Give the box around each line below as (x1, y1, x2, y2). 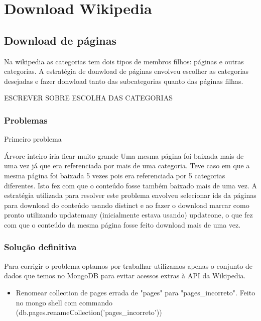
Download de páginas (4, 32, 116, 48)
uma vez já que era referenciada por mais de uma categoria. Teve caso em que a (4, 160, 250, 171)
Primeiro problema (4, 134, 62, 144)
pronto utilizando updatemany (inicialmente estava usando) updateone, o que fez (4, 209, 253, 220)
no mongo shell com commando (16, 297, 112, 307)
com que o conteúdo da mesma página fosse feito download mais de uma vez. (4, 219, 241, 230)
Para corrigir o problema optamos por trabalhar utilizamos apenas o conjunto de (4, 260, 253, 271)
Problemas (4, 114, 48, 126)
